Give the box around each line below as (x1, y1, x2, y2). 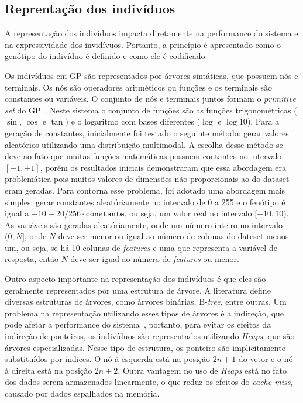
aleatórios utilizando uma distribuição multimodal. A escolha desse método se (5, 138, 283, 150)
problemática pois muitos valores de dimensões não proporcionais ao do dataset (5, 173, 290, 185)
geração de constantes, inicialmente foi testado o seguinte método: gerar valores (5, 126, 289, 139)
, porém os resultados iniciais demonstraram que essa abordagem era (40, 161, 287, 173)
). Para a (247, 115, 280, 128)
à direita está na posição (5, 364, 92, 376)
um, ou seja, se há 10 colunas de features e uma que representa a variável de (5, 241, 277, 253)
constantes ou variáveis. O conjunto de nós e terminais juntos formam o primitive (5, 92, 297, 105)
